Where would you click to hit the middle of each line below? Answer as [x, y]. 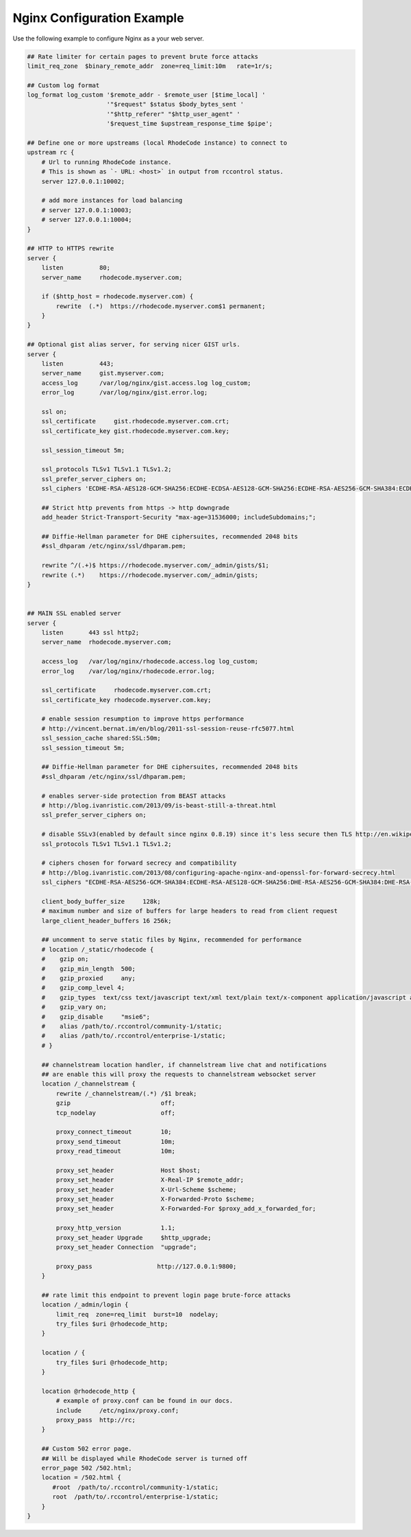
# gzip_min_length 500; [89, 969]
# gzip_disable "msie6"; [96, 1017]
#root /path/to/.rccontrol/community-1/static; [136, 1487]
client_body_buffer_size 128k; [101, 901]
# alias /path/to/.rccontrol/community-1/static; [132, 1026]
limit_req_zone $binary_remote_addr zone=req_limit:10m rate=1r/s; [150, 66]
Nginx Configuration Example [98, 18]
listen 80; [76, 268]
